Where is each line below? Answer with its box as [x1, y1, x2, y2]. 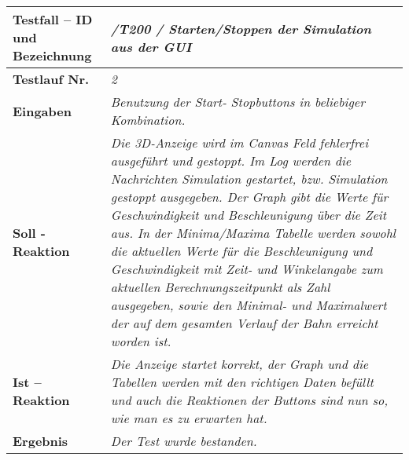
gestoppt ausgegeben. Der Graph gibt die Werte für [110, 188, 389, 206]
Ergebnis [13, 432, 68, 450]
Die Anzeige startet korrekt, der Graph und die [110, 355, 369, 373]
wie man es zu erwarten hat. [110, 409, 267, 427]
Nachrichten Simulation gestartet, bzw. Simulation [110, 170, 388, 188]
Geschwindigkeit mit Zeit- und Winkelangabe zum [110, 260, 383, 278]
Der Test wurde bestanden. [110, 432, 257, 450]
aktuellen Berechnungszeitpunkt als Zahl [110, 278, 330, 296]
